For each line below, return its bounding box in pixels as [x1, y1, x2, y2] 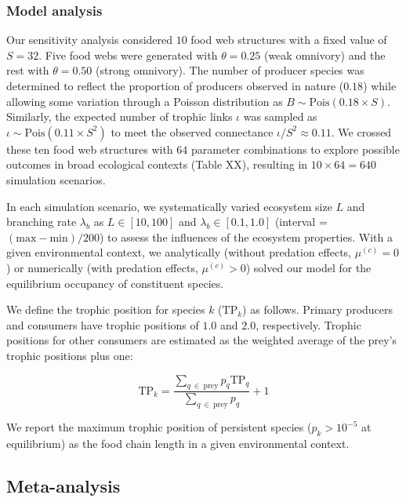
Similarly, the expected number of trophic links [6, 108, 233, 125]
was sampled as [243, 108, 317, 125]
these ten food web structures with [6, 140, 173, 157]
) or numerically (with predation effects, [6, 259, 198, 275]
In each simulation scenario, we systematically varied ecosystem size [6, 198, 332, 214]
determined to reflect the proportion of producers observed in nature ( [6, 78, 344, 93]
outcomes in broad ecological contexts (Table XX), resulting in [6, 156, 308, 173]
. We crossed [331, 123, 392, 140]
